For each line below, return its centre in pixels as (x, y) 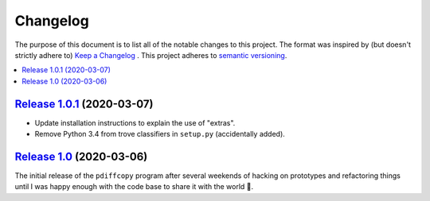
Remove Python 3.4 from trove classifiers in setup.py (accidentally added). (160, 134)
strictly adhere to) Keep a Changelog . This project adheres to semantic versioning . (151, 55)
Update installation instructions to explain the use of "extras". (135, 122)
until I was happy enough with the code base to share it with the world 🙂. (134, 187)
